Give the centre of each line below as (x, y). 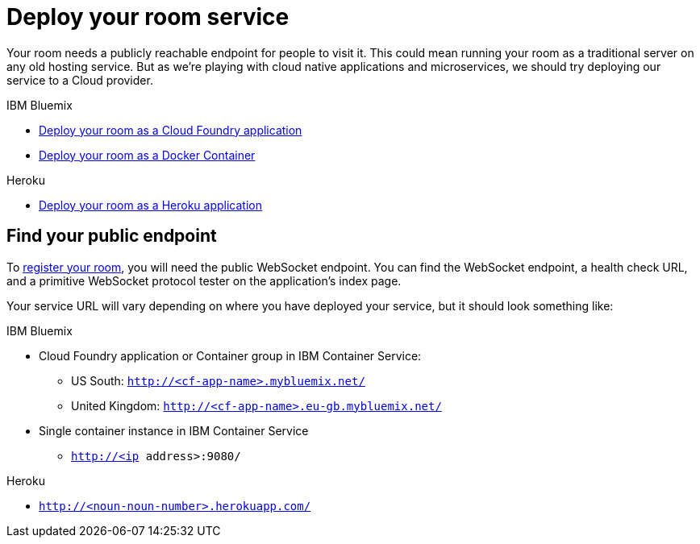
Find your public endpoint (112, 236)
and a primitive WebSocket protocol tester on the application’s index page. (204, 280)
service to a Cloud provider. (80, 80)
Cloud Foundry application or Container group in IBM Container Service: (230, 355)
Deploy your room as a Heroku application (150, 205)
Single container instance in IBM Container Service (174, 430)
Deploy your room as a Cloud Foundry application (171, 130)
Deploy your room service (148, 17)
